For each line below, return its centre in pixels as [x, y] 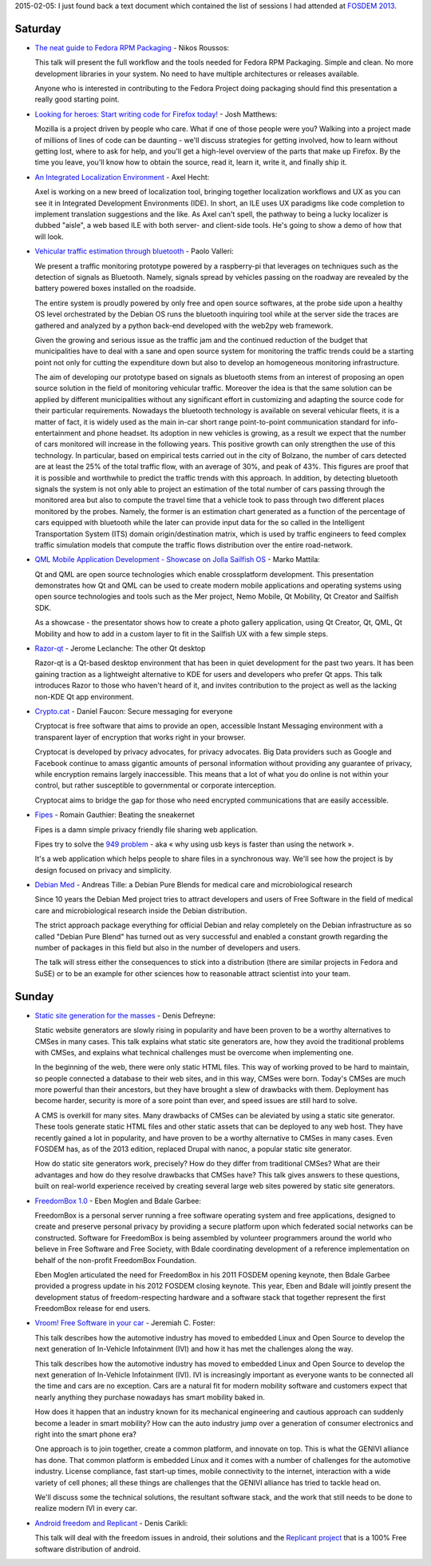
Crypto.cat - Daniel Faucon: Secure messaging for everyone [134, 711]
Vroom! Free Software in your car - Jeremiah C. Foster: [125, 1323]
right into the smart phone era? [86, 1434]
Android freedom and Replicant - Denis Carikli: [111, 1523]
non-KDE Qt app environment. [84, 696]
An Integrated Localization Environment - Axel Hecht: [122, 177]
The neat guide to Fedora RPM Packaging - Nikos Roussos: [132, 47]
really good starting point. [77, 99]
